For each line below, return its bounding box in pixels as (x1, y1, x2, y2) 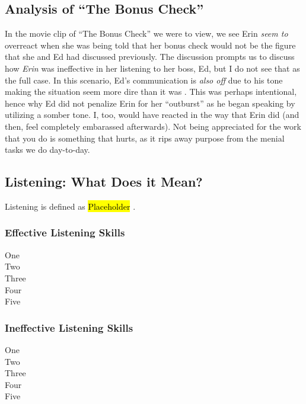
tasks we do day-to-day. (5, 143, 90, 156)
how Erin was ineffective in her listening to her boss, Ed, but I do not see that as (5, 62, 300, 74)
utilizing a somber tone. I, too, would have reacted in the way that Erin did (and (5, 108, 299, 121)
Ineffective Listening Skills (5, 320, 133, 335)
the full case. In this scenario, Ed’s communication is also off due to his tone (5, 73, 283, 86)
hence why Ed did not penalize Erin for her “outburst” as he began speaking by (5, 97, 295, 109)
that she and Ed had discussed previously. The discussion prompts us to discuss (5, 50, 295, 63)
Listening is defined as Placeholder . (5, 200, 136, 212)
